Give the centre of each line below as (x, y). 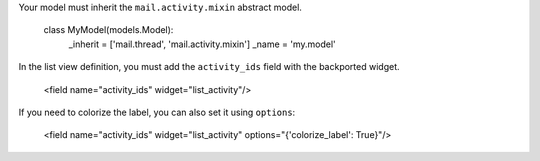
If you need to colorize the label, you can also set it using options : (157, 112)
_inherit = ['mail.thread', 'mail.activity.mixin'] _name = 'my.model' (202, 44)
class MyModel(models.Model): (108, 30)
